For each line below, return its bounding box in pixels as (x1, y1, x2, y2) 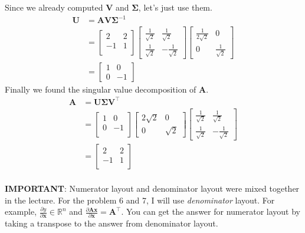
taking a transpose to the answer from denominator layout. (5, 217, 218, 229)
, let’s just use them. (138, 1, 212, 13)
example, (5, 205, 37, 218)
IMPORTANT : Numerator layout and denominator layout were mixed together (5, 182, 300, 194)
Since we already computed (5, 1, 103, 13)
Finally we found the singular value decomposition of (5, 83, 196, 95)
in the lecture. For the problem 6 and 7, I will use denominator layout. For (5, 193, 275, 206)
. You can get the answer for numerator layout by (121, 205, 300, 218)
